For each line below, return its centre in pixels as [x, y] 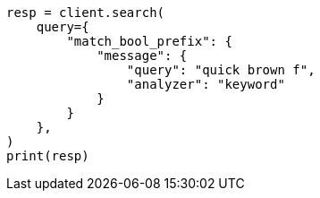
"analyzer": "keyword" [206, 84]
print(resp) [48, 156]
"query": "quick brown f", [221, 70]
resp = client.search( [86, 13]
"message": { [142, 56]
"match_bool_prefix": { [149, 41]
